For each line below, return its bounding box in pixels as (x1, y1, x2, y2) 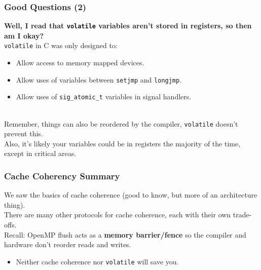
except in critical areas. (4, 148, 77, 159)
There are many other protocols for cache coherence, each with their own (4, 209, 231, 220)
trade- (233, 209, 252, 220)
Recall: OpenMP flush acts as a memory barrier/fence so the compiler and (4, 229, 246, 240)
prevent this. (4, 128, 43, 139)
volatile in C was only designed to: (4, 40, 118, 51)
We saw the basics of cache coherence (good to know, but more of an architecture (4, 189, 257, 200)
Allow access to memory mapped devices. (16, 57, 144, 68)
